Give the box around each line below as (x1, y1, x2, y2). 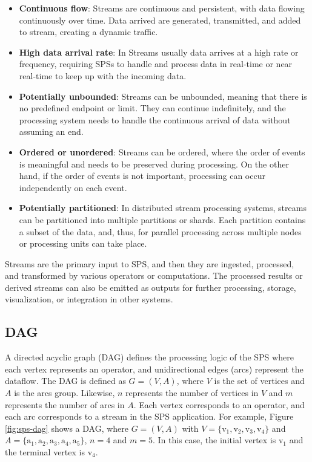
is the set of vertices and (214, 374, 305, 387)
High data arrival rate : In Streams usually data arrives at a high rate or (19, 45, 299, 58)
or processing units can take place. (19, 237, 147, 250)
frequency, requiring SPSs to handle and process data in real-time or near (19, 57, 293, 70)
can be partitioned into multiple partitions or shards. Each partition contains (19, 213, 306, 226)
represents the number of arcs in (5, 398, 125, 411)
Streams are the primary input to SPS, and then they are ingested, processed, (5, 257, 294, 270)
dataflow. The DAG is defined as (5, 374, 126, 387)
